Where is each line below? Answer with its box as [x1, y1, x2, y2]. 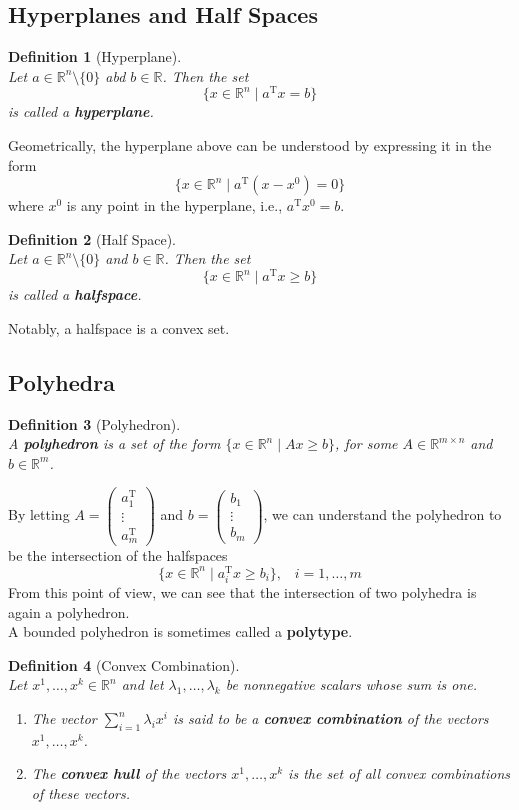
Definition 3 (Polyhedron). [8, 413, 181, 434]
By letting [8, 504, 70, 525]
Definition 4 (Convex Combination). [8, 654, 240, 675]
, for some [335, 433, 398, 454]
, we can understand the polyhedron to [263, 504, 502, 525]
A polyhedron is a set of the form [8, 433, 221, 454]
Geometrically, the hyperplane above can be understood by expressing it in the [8, 135, 492, 156]
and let [121, 674, 164, 695]
